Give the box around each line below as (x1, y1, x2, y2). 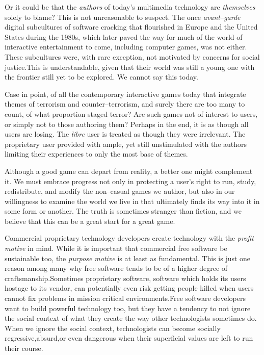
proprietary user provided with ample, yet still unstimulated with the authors (5, 138, 247, 149)
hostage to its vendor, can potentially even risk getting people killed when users (5, 283, 254, 293)
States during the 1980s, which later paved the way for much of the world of (5, 31, 243, 42)
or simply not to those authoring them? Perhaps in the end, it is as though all (5, 118, 249, 129)
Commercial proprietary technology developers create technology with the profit (5, 233, 254, 243)
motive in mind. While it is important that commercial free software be (5, 243, 227, 253)
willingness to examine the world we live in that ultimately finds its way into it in (5, 195, 260, 206)
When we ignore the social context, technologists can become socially (5, 322, 221, 333)
